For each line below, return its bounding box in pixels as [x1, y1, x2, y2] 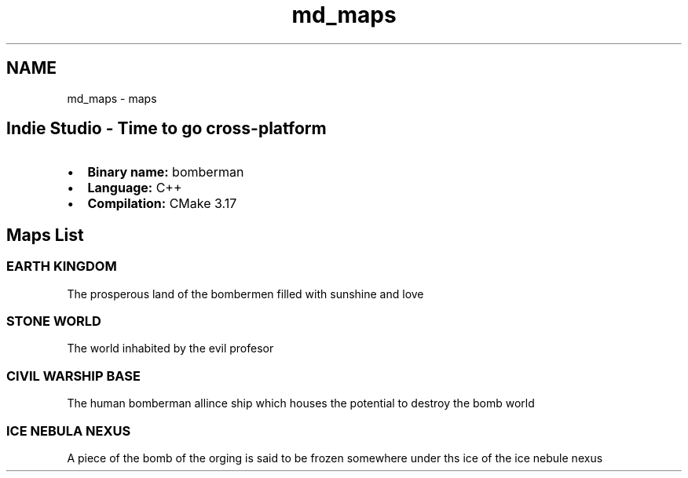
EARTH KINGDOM [6, 258, 117, 275]
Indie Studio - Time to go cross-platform [6, 119, 327, 139]
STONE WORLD [6, 313, 101, 330]
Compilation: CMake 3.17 [87, 195, 237, 212]
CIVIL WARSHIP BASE [6, 367, 141, 384]
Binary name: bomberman [87, 164, 244, 181]
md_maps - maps [67, 91, 157, 105]
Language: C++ [87, 180, 182, 196]
